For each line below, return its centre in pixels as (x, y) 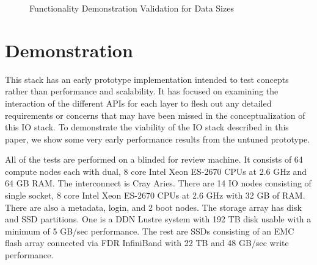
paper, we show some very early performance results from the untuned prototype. (158, 139)
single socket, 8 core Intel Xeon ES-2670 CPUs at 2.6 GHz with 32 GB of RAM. (155, 195)
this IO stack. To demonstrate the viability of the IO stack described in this (147, 127)
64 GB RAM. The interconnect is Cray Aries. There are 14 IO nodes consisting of (158, 183)
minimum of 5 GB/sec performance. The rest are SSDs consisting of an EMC (150, 231)
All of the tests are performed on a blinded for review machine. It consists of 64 (154, 159)
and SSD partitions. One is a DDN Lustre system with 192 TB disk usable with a (158, 219)
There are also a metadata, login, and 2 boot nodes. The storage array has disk (153, 207)
